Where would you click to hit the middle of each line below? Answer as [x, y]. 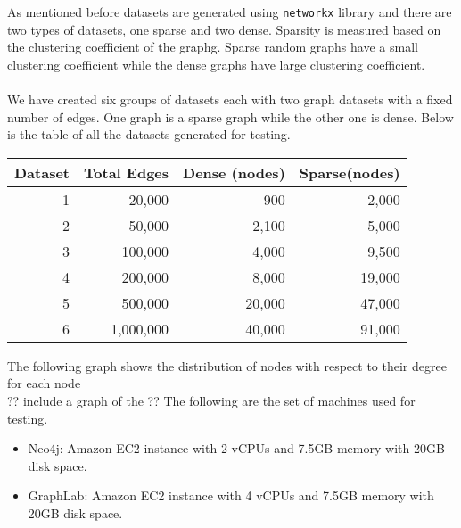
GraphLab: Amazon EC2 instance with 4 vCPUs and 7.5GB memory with [231, 495]
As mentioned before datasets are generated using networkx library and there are [230, 12]
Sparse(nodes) [350, 172]
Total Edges [127, 172]
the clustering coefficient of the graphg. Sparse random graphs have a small [213, 47]
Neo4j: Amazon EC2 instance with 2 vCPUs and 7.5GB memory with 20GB [236, 448]
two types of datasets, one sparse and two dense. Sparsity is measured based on [224, 29]
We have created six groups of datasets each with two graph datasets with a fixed [230, 99]
